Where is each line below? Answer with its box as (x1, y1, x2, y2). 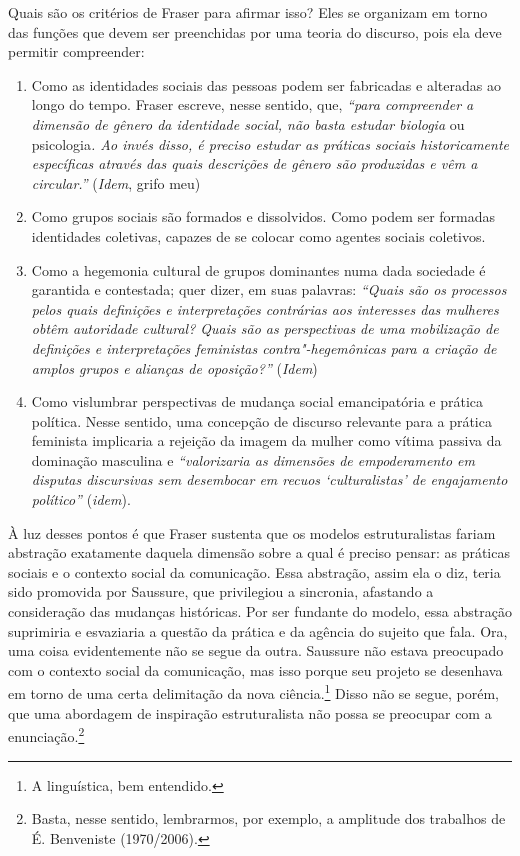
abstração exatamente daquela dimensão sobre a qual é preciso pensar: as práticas (8, 542, 510, 563)
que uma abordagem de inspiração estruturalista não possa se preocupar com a (8, 702, 492, 723)
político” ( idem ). (31, 489, 131, 510)
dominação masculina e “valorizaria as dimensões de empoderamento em (31, 449, 475, 470)
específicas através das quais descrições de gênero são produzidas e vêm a (31, 153, 478, 174)
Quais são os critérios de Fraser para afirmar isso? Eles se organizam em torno (8, 2, 488, 22)
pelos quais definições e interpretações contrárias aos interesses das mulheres (31, 298, 499, 319)
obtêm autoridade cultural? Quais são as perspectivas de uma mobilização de (31, 318, 499, 339)
